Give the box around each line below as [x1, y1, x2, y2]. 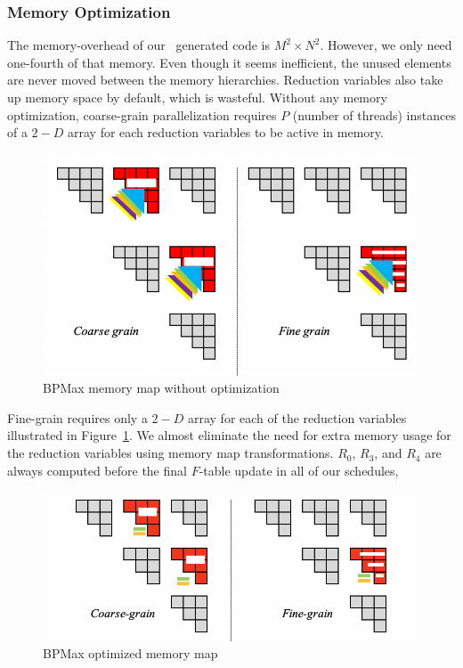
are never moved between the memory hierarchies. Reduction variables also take [7, 70, 443, 89]
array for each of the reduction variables [187, 408, 407, 427]
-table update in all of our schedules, [199, 460, 399, 479]
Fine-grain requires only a [7, 408, 148, 427]
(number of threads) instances [292, 105, 456, 124]
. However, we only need [320, 36, 452, 54]
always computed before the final [7, 460, 187, 479]
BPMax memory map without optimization [43, 379, 280, 397]
